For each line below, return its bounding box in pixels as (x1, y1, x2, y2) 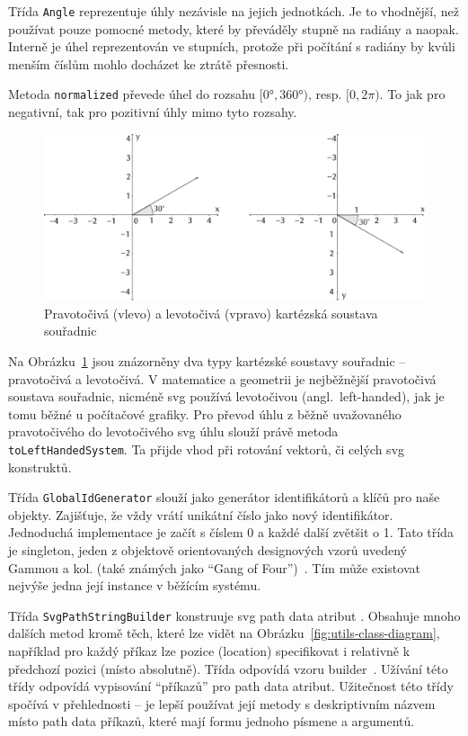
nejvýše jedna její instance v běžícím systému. (8, 576, 261, 595)
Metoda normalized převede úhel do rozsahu (8, 85, 256, 103)
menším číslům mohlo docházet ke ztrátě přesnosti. (8, 54, 289, 73)
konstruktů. (8, 457, 72, 476)
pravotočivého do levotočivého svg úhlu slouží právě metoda (8, 422, 339, 441)
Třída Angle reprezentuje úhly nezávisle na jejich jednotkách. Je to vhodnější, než (8, 2, 459, 20)
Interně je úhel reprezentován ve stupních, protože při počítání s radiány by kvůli (8, 37, 455, 56)
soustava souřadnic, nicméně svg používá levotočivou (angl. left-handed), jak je (8, 387, 445, 406)
